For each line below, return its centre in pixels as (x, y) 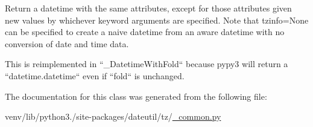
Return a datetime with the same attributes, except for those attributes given (148, 8)
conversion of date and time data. (67, 43)
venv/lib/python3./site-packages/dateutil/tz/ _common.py (113, 116)
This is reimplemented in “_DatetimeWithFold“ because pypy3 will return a (147, 64)
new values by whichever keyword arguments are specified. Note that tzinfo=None (157, 20)
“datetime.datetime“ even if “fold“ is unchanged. (95, 75)
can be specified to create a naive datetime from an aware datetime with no (145, 32)
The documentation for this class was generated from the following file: (136, 96)
